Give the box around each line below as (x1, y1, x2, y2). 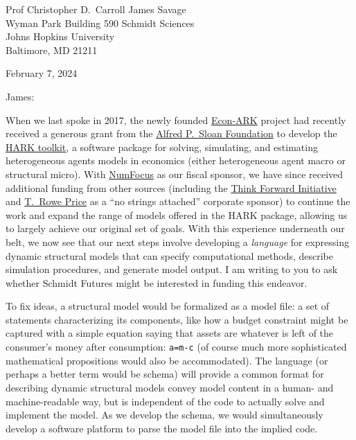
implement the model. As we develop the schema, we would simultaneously (6, 407, 323, 422)
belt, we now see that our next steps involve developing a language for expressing (6, 234, 350, 249)
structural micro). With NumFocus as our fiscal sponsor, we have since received (6, 166, 344, 181)
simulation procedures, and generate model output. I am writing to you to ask (6, 262, 338, 276)
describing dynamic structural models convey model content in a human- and (6, 380, 334, 394)
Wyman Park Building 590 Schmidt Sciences (6, 15, 195, 30)
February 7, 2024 (6, 66, 78, 80)
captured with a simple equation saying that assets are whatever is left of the (6, 326, 334, 340)
